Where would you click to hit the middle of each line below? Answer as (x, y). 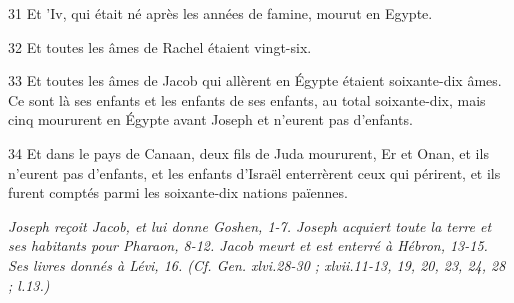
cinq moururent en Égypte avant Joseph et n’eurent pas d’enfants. (210, 119)
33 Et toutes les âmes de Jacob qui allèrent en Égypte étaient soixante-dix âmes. (255, 80)
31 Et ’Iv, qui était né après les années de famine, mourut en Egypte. (220, 13)
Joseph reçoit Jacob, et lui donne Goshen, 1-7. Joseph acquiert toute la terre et (250, 225)
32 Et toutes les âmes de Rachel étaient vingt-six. (160, 46)
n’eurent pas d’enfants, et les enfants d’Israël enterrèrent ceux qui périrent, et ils (254, 172)
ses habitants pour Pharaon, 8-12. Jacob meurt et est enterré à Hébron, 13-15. (248, 245)
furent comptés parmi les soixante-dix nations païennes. (178, 192)
